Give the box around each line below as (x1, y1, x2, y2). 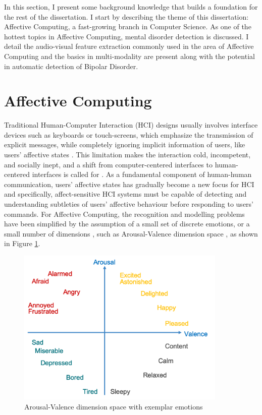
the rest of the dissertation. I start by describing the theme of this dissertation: (4, 11, 249, 22)
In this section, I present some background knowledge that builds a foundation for (4, 2, 258, 12)
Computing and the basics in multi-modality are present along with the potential (4, 50, 255, 61)
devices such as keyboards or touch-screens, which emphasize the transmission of (4, 129, 253, 140)
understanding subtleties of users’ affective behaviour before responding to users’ (4, 199, 253, 209)
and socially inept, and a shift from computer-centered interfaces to (4, 159, 213, 169)
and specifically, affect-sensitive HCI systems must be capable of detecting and (4, 189, 247, 199)
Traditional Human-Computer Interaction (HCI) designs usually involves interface (4, 120, 258, 130)
